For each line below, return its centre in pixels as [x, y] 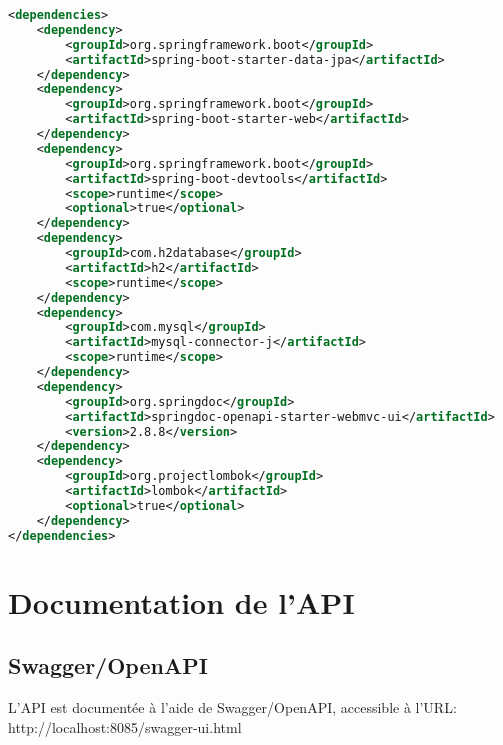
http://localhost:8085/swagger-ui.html [125, 726]
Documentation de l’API [181, 601]
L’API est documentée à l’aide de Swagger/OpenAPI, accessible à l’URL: [232, 707]
